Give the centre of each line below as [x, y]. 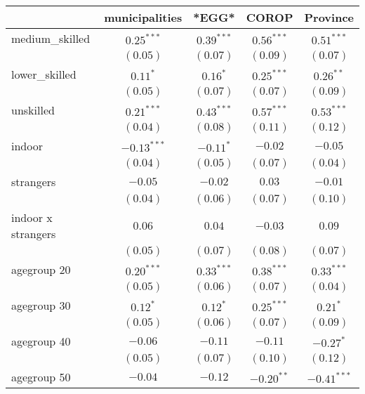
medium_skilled [51, 38]
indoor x [32, 217]
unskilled [33, 110]
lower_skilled [44, 74]
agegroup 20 [41, 269]
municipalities [143, 17]
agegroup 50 [41, 377]
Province [329, 17]
